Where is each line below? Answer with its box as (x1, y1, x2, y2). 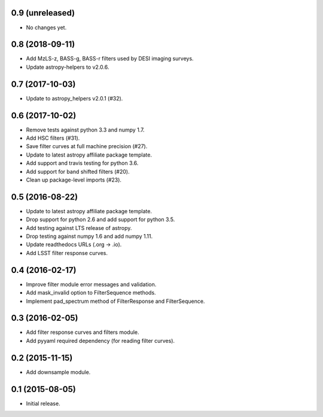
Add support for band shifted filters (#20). (26, 168, 130, 175)
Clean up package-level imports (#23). (26, 176, 122, 183)
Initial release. (26, 400, 60, 407)
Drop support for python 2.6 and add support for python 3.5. (26, 216, 175, 223)
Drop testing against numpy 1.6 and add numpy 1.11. (26, 233, 153, 240)
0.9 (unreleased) (11, 8, 75, 18)
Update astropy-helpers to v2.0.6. (26, 63, 109, 70)
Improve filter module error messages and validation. (26, 281, 157, 288)
